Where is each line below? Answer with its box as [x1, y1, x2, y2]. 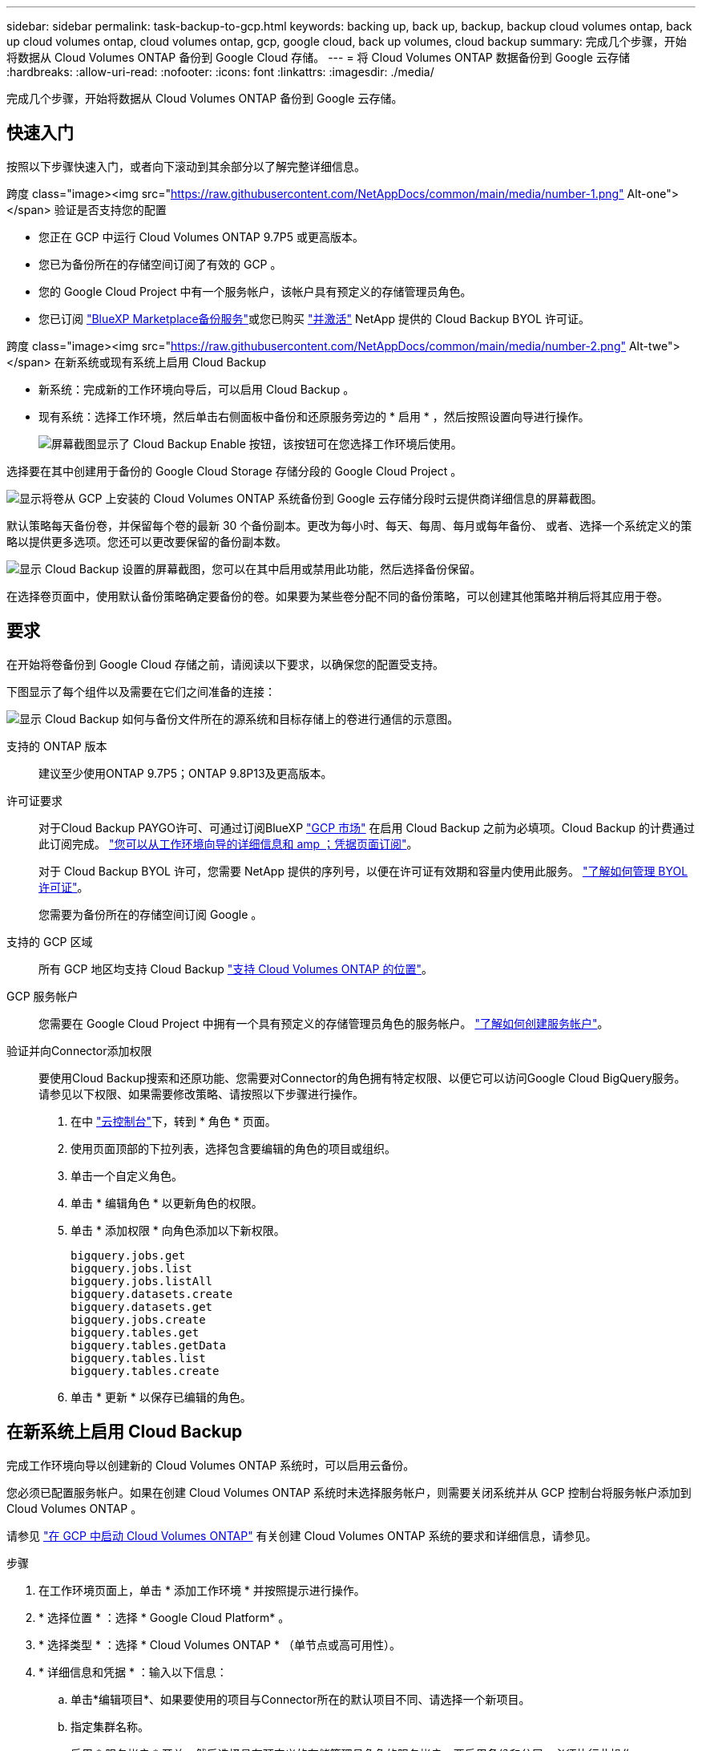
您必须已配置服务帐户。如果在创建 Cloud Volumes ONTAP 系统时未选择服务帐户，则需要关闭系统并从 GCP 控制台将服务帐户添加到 [6, 1485, 692, 1499]
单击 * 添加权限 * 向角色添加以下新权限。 [71, 1223, 285, 1237]
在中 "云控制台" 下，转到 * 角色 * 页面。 [71, 1114, 276, 1128]
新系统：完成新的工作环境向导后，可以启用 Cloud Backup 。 [38, 382, 355, 396]
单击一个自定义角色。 [71, 1168, 183, 1183]
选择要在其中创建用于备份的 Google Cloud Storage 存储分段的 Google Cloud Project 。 [6, 463, 462, 478]
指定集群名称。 [71, 1719, 149, 1733]
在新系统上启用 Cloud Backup [6, 1421, 243, 1442]
